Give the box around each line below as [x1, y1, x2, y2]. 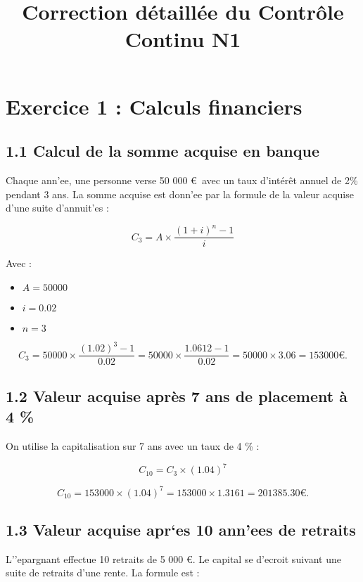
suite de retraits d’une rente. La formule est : [6, 565, 200, 580]
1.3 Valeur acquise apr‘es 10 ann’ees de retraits [6, 519, 356, 541]
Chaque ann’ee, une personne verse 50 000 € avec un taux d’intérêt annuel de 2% [6, 172, 358, 187]
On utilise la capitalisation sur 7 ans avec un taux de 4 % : [6, 439, 260, 453]
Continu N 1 [125, 25, 241, 53]
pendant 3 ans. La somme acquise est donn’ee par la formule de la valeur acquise [6, 186, 354, 201]
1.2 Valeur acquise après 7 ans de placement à [6, 384, 348, 406]
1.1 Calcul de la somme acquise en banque [6, 140, 319, 162]
